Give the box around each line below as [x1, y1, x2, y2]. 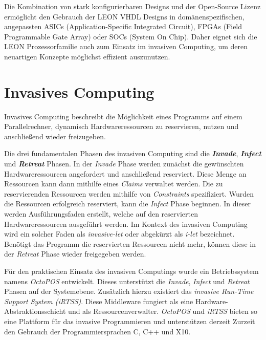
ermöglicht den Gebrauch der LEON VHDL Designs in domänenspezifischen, [4, 11, 245, 22]
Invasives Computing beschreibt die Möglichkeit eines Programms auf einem [4, 111, 242, 121]
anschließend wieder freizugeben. [4, 131, 106, 141]
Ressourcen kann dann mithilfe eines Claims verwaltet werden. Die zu [4, 178, 223, 189]
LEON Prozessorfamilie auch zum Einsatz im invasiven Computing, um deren [4, 41, 248, 52]
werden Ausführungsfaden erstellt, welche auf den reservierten [4, 208, 198, 219]
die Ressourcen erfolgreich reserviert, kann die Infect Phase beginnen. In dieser [4, 198, 251, 209]
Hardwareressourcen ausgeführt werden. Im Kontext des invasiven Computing [4, 218, 248, 229]
